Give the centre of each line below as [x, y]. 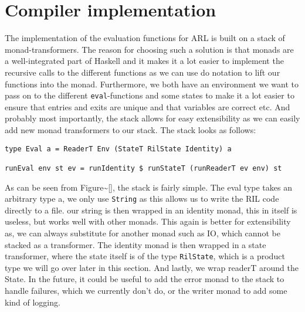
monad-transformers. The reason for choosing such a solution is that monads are [149, 49]
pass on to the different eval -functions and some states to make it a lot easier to [150, 95]
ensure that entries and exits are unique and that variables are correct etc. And [148, 106]
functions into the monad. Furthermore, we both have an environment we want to [152, 84]
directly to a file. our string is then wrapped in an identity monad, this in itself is [151, 210]
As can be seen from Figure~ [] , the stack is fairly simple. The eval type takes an [148, 187]
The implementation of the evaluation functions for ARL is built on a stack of [145, 38]
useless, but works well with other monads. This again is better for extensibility [148, 221]
